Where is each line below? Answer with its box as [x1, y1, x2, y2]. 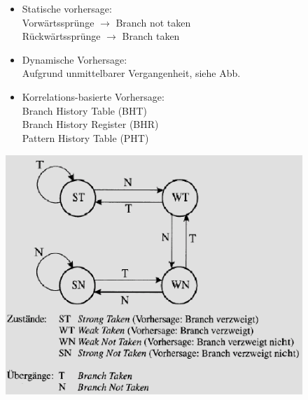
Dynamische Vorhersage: [22, 52, 127, 66]
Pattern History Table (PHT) [22, 130, 149, 145]
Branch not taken [115, 15, 191, 29]
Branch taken [122, 29, 180, 43]
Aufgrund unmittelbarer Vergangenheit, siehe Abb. [22, 66, 241, 80]
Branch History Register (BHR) [22, 117, 159, 131]
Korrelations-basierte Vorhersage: [22, 89, 164, 103]
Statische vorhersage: [22, 1, 112, 15]
